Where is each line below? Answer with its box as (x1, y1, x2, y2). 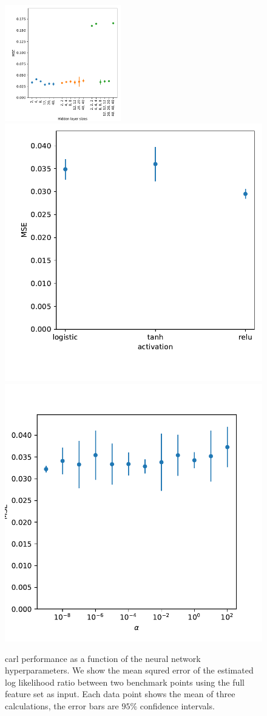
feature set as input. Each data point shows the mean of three (5, 687, 235, 700)
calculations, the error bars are (5, 699, 119, 712)
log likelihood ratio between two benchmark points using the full (5, 675, 245, 688)
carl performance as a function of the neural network (5, 652, 201, 664)
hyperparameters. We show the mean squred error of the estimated (5, 664, 254, 677)
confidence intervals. (140, 699, 215, 712)
